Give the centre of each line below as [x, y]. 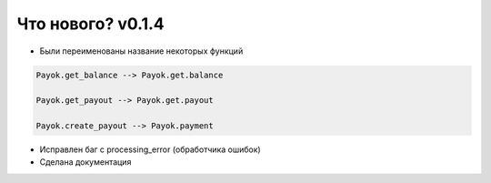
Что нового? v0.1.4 [90, 24]
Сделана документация [85, 162]
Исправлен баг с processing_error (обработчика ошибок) [150, 149]
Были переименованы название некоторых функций [141, 51]
